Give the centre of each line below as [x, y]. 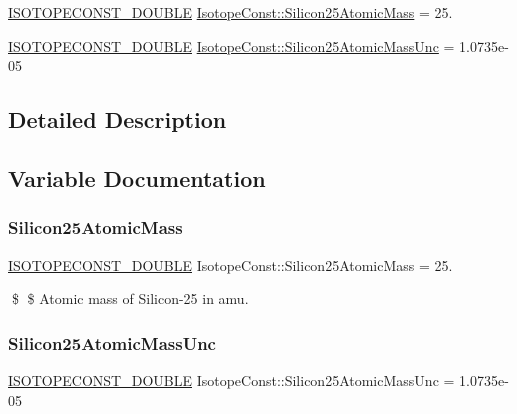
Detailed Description [117, 119]
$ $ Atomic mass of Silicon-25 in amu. [130, 298]
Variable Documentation [137, 177]
